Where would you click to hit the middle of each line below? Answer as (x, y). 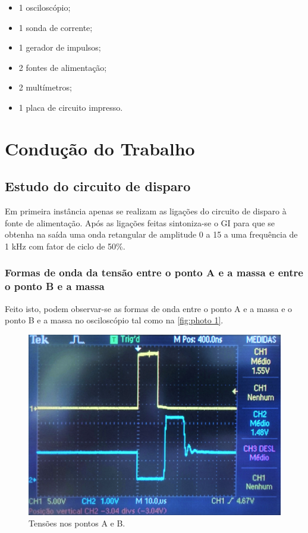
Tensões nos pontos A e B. (77, 523)
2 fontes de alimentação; (63, 67)
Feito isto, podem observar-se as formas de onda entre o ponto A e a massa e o (149, 308)
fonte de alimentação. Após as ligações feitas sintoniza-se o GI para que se (140, 222)
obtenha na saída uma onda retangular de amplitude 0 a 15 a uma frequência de (151, 234)
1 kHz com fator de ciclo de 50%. (65, 246)
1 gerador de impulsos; (60, 47)
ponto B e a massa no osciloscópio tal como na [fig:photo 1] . (114, 320)
